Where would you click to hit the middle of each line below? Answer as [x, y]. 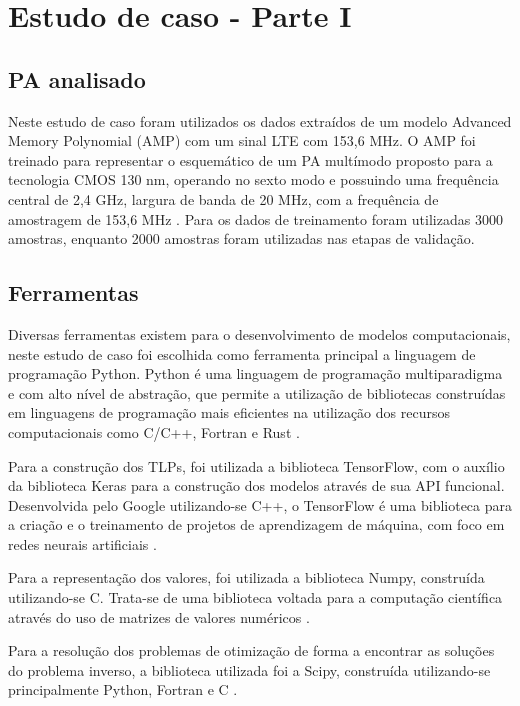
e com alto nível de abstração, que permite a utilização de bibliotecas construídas [257, 392]
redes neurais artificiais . [82, 543]
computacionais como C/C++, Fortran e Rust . [154, 431]
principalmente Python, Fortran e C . [123, 689]
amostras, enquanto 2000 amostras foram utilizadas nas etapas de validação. [241, 238]
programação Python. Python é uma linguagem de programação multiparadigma [255, 373]
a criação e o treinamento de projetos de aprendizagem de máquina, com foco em [256, 524]
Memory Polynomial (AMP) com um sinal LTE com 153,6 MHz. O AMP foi [242, 140]
